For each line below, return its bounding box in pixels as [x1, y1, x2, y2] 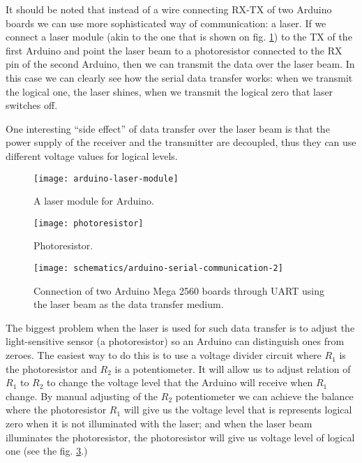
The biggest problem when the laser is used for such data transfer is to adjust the [6, 320, 355, 335]
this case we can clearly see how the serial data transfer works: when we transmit [6, 70, 353, 84]
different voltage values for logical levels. [6, 148, 178, 163]
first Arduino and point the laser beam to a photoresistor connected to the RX [6, 43, 342, 57]
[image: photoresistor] [33, 218, 144, 228]
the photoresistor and [6, 361, 97, 376]
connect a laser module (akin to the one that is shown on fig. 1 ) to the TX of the [6, 29, 352, 44]
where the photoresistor [6, 402, 107, 417]
